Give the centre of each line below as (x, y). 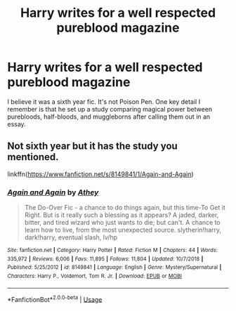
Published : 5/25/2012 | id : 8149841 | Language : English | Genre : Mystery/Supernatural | (114, 267)
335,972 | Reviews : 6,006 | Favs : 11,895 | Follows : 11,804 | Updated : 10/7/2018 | (105, 259)
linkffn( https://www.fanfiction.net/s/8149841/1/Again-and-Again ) (101, 174)
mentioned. (33, 157)
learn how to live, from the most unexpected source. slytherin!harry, (123, 230)
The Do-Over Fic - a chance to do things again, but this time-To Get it (125, 208)
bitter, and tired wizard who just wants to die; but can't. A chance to (123, 223)
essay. (17, 124)
